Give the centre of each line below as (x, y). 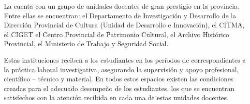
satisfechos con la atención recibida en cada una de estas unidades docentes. (116, 97)
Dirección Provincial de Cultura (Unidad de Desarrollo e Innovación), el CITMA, (124, 25)
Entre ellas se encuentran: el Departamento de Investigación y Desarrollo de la (120, 15)
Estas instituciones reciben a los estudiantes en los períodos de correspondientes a (125, 59)
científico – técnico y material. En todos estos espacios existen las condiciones (119, 79)
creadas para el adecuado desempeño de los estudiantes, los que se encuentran (119, 88)
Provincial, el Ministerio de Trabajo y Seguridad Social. (86, 44)
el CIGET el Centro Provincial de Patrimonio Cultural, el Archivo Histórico (117, 34)
